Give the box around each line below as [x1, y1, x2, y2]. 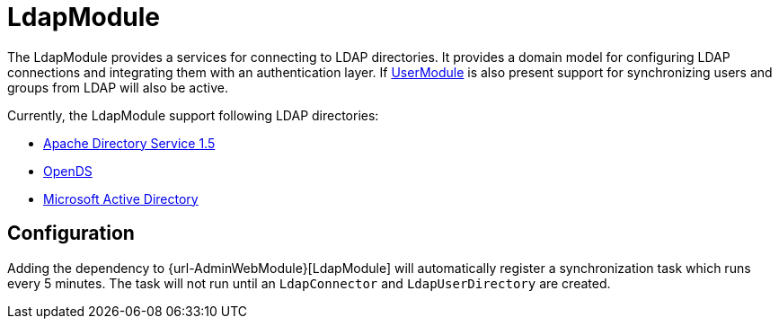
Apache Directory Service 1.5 [43, 135, 216, 151]
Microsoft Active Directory [43, 190, 199, 207]
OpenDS [43, 163, 93, 179]
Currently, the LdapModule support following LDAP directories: [7, 107, 379, 123]
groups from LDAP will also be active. [7, 79, 228, 95]
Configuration [7, 222, 135, 245]
